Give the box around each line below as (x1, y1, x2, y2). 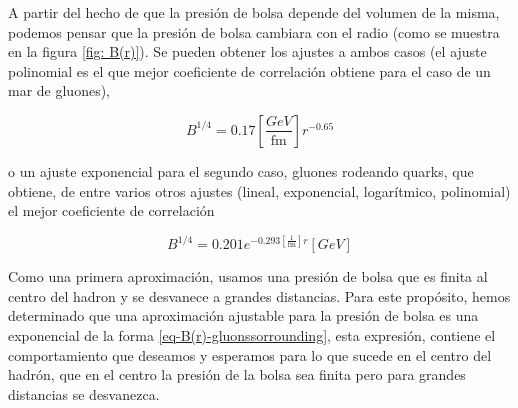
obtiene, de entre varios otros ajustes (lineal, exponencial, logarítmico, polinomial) (8, 180, 511, 201)
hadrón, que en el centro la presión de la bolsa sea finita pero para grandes (8, 364, 466, 385)
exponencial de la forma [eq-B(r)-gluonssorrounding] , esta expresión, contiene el (8, 325, 496, 346)
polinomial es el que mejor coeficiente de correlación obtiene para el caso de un (8, 60, 491, 81)
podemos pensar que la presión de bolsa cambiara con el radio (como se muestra (8, 21, 500, 42)
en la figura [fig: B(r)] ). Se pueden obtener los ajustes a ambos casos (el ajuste (8, 41, 487, 62)
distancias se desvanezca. (8, 383, 160, 404)
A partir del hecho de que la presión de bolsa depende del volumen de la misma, (8, 2, 500, 22)
